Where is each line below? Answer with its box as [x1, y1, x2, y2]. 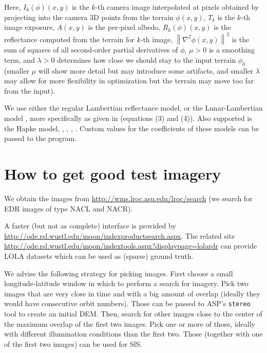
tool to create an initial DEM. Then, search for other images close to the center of [4, 308, 262, 319]
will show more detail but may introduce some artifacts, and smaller [38, 65, 254, 76]
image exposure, [4, 22, 55, 32]
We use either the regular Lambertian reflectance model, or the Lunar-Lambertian [4, 102, 263, 113]
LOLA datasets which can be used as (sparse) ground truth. [4, 250, 194, 261]
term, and [4, 54, 35, 65]
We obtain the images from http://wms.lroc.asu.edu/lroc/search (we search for [4, 192, 253, 203]
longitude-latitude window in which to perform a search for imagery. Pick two [4, 278, 249, 289]
